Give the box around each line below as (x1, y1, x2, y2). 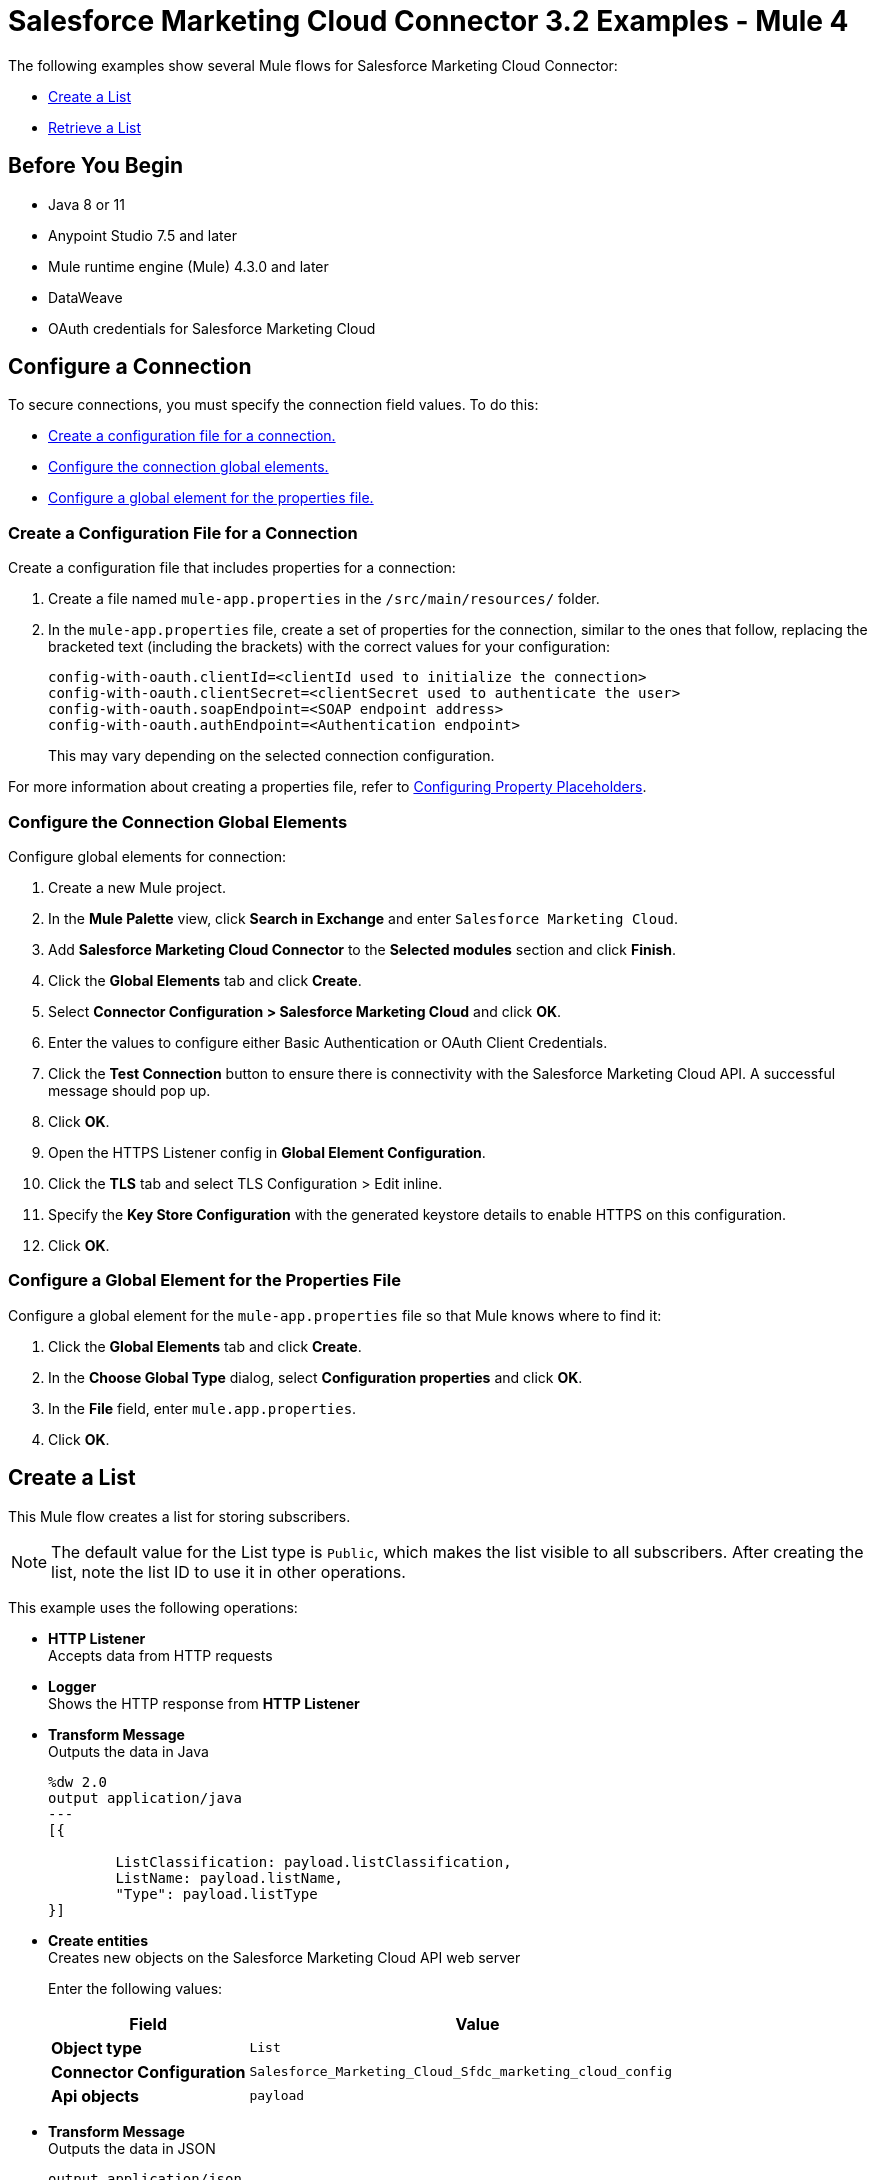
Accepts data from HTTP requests (48, 1646, 273, 1664)
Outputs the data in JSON (48, 2139, 216, 2157)
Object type (51, 2037, 142, 2058)
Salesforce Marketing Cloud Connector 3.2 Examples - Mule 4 (8, 4, 849, 38)
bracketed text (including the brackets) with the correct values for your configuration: (48, 638, 611, 656)
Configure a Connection (8, 354, 252, 380)
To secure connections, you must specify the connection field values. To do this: (8, 396, 539, 414)
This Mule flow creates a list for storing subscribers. (8, 1507, 351, 1525)
